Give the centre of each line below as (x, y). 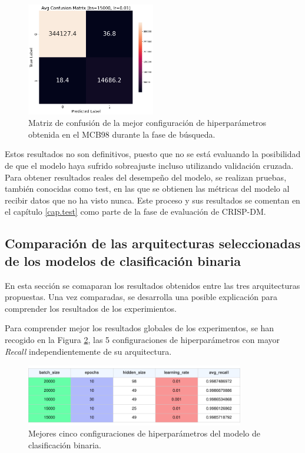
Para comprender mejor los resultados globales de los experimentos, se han (140, 328)
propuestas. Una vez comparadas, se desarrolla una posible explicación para (141, 297)
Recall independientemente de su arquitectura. (88, 351)
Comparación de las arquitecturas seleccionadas (153, 243)
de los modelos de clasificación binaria (123, 260)
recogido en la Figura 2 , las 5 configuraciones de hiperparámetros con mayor (142, 339)
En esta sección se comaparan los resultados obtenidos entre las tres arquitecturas (152, 285)
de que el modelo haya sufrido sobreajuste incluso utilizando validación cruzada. (149, 165)
